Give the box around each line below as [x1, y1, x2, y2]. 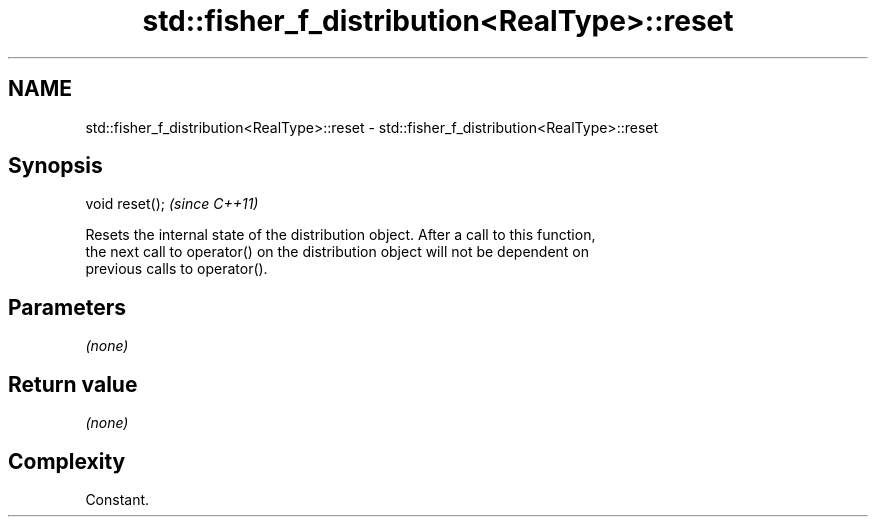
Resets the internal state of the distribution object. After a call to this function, [85, 226, 596, 244]
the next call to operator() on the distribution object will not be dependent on [85, 243, 590, 261]
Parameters [8, 294, 126, 320]
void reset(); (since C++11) [85, 195, 259, 213]
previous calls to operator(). [85, 260, 268, 278]
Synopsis [8, 153, 103, 179]
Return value [8, 371, 138, 397]
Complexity [8, 448, 126, 474]
